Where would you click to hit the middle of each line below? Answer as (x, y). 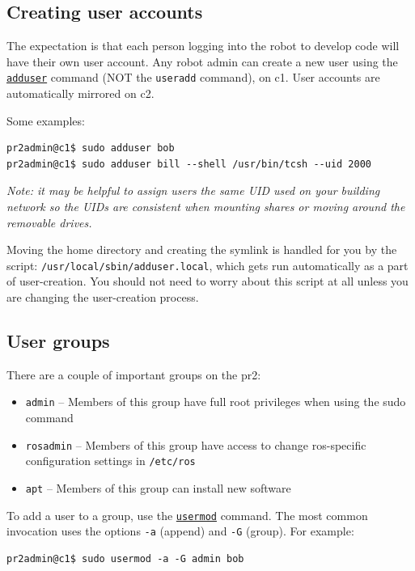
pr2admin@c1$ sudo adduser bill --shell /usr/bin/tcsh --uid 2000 (189, 164)
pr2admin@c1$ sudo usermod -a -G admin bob (125, 558)
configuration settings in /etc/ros (110, 461)
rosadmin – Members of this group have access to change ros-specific (196, 444)
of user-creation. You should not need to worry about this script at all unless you (207, 281)
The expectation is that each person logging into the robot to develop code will (203, 46)
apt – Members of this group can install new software (158, 488)
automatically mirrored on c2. (80, 93)
